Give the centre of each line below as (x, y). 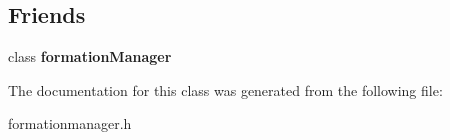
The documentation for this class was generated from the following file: (225, 89)
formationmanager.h (70, 123)
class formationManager (90, 56)
